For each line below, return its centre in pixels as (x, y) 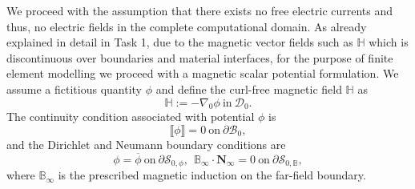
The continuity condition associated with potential (131, 117)
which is (389, 42)
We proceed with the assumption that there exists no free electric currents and (200, 10)
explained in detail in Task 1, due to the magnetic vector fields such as (180, 42)
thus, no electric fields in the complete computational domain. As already (187, 26)
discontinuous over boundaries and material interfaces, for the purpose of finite (200, 57)
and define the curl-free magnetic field (249, 88)
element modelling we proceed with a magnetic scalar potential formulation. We (203, 73)
